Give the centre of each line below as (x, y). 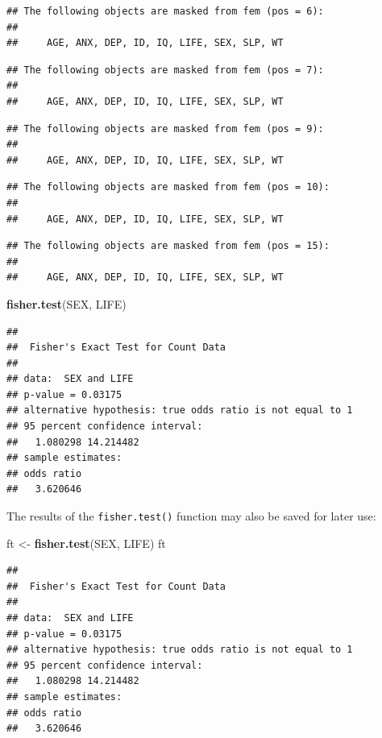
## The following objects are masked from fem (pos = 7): (165, 70)
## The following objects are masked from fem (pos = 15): (168, 246)
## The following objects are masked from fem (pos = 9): (165, 129)
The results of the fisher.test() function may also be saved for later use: (191, 516)
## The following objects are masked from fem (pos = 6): (165, 11)
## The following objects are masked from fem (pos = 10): (168, 187)
